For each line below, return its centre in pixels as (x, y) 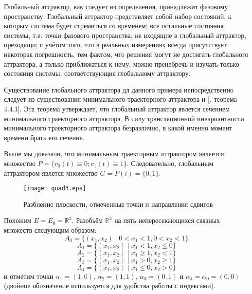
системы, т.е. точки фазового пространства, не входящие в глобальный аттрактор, (125, 35)
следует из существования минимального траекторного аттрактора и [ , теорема (120, 99)
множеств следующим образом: (50, 230)
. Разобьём (87, 220)
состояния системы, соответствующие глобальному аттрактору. (97, 73)
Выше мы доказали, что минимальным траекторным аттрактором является (114, 154)
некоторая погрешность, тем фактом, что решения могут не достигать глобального (126, 54)
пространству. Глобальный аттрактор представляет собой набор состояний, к (118, 16)
